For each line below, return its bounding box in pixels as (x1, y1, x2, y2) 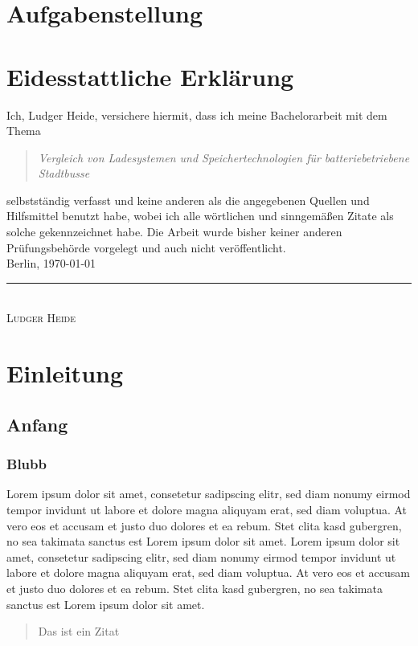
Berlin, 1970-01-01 (6, 255, 96, 272)
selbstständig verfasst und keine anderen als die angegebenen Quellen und (6, 191, 370, 208)
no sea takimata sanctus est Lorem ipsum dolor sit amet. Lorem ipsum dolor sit (6, 533, 400, 550)
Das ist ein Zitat (38, 623, 120, 640)
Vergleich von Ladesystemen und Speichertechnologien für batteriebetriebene (38, 149, 410, 166)
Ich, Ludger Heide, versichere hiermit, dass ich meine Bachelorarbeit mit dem (6, 106, 387, 123)
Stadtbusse (38, 165, 90, 182)
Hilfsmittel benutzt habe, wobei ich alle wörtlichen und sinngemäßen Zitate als (6, 207, 394, 224)
